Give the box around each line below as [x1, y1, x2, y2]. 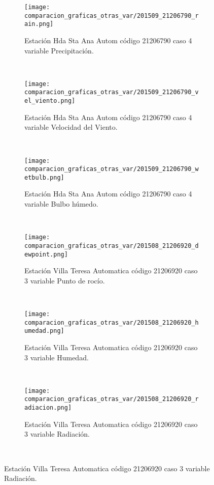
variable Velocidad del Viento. [24, 122, 118, 132]
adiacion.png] [24, 404, 72, 412]
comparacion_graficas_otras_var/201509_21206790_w [24, 165, 199, 173]
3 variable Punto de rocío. [24, 275, 105, 286]
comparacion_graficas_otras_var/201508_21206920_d [24, 242, 199, 249]
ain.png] [24, 20, 54, 28]
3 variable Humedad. [24, 352, 89, 362]
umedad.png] [24, 327, 64, 335]
